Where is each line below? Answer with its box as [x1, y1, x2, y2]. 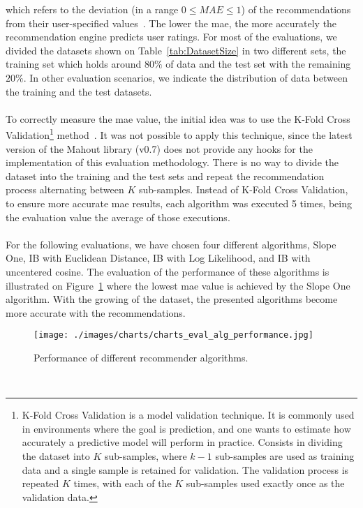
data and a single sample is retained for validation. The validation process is [22, 462, 349, 477]
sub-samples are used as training [215, 448, 355, 463]
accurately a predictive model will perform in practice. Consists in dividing [22, 435, 343, 449]
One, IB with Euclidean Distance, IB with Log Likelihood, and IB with [6, 251, 311, 265]
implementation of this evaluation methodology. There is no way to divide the [6, 155, 339, 170]
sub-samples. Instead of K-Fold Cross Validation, [139, 182, 348, 197]
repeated [22, 476, 59, 491]
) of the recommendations [241, 2, 351, 16]
